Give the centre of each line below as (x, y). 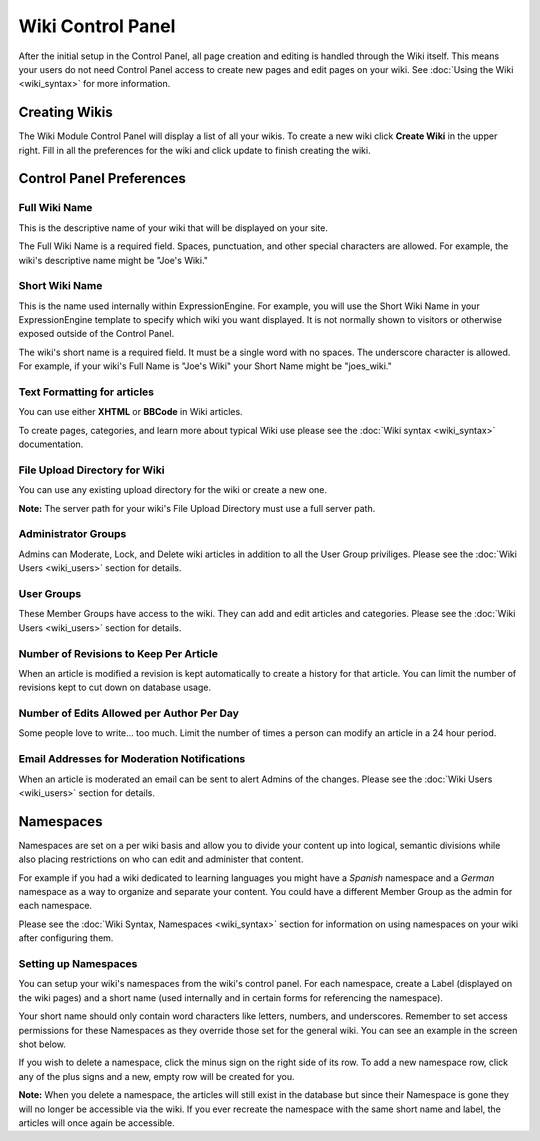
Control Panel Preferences (102, 178)
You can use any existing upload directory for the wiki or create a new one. (172, 490)
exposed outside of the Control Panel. (96, 334)
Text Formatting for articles (86, 392)
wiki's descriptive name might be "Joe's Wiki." (113, 260)
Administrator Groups (72, 534)
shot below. (42, 1044)
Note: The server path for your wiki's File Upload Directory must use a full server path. (197, 508)
